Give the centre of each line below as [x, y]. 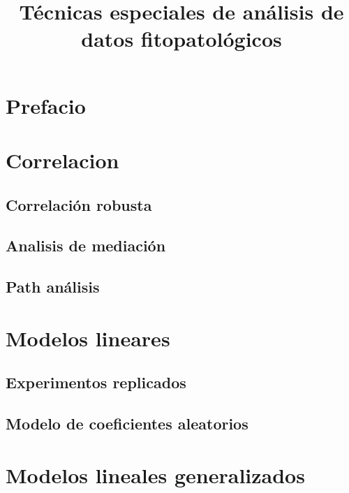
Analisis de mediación [86, 245]
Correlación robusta [79, 204]
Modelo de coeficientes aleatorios [127, 424]
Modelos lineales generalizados [155, 474]
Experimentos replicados [96, 382]
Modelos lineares [88, 338]
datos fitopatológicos [181, 39]
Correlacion [62, 160]
